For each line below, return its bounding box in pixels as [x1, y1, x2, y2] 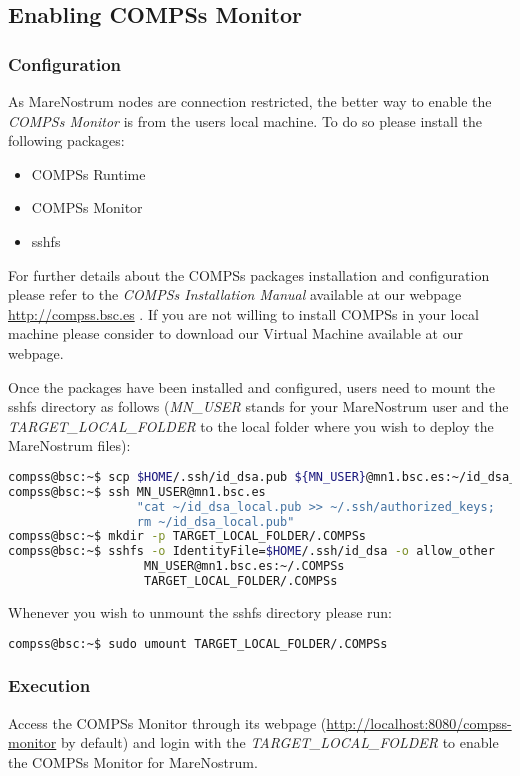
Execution [8, 673, 91, 698]
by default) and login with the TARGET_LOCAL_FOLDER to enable [60, 732, 499, 753]
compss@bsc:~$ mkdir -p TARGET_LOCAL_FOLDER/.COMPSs [8, 529, 366, 544]
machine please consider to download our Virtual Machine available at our [8, 323, 463, 344]
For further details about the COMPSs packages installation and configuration [8, 264, 490, 285]
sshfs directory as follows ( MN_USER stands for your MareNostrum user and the [8, 396, 509, 417]
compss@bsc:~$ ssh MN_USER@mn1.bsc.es [8, 484, 266, 499]
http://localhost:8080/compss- [326, 712, 512, 733]
